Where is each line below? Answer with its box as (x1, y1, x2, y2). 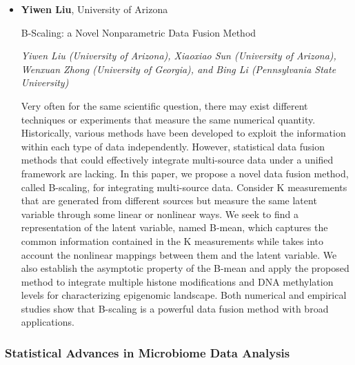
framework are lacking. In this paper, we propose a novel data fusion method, (21, 166, 349, 180)
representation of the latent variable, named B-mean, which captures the (21, 220, 328, 235)
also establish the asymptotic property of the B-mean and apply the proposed (21, 261, 349, 275)
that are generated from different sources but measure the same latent (21, 193, 317, 208)
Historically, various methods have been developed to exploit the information (21, 126, 346, 140)
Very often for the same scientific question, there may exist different (21, 98, 308, 112)
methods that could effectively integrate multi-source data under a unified (21, 152, 334, 167)
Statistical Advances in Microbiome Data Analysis (5, 344, 290, 361)
